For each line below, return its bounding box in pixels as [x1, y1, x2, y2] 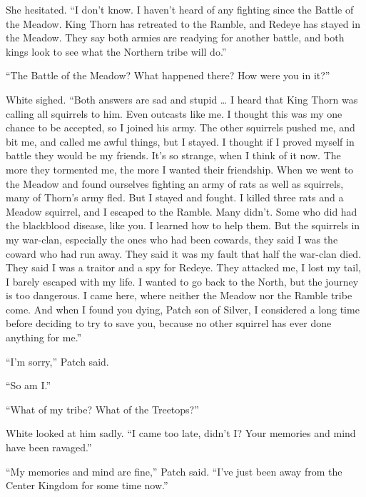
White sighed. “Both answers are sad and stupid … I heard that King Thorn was [6, 91, 358, 106]
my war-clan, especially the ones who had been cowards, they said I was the [6, 231, 338, 246]
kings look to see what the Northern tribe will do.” [6, 44, 227, 59]
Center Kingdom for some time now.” [6, 478, 168, 493]
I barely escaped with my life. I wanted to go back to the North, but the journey [6, 273, 359, 288]
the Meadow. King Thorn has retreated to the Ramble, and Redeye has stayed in [6, 16, 360, 31]
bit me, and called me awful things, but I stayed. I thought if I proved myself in [6, 134, 355, 149]
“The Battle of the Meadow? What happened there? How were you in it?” [6, 68, 330, 83]
